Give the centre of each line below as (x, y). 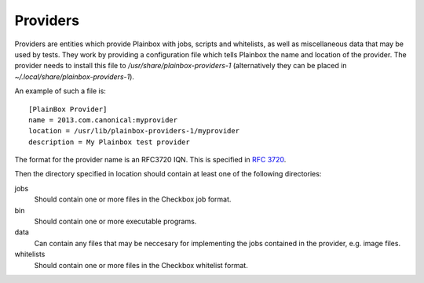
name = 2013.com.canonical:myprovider (103, 120)
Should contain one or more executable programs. (115, 221)
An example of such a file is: (60, 91)
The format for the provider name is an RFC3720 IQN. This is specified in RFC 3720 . (150, 160)
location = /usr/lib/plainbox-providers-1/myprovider (134, 131)
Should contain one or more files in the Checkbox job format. (133, 199)
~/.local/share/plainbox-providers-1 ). (75, 76)
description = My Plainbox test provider (109, 142)
